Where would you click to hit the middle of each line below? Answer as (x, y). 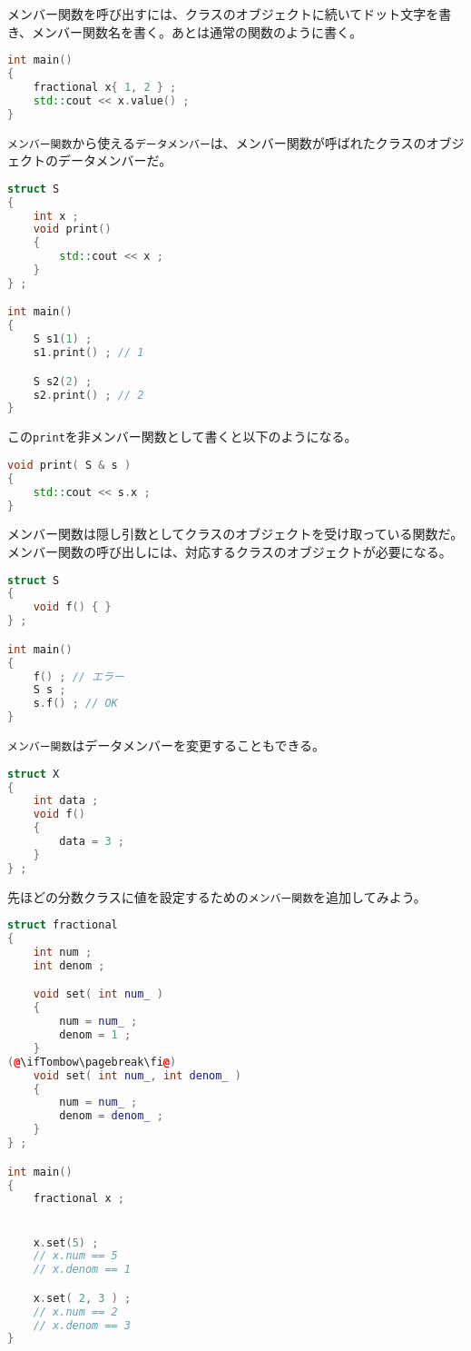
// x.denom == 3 (82, 1325)
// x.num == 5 (75, 1256)
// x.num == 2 (75, 1311)
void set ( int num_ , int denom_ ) (137, 1075)
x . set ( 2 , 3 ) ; (82, 1298)
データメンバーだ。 (115, 160)
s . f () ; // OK (75, 704)
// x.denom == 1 (82, 1270)
